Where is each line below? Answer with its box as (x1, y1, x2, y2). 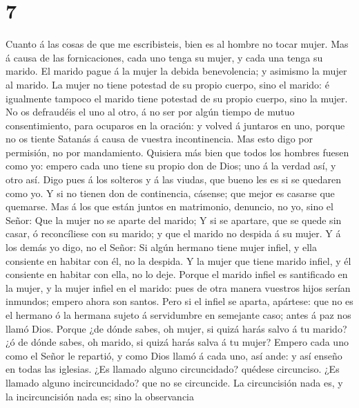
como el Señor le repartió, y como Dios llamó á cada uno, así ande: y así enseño (6, 348, 342, 362)
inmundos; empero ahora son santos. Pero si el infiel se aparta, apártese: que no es (6, 294, 353, 308)
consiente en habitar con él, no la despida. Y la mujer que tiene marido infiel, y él (6, 253, 351, 268)
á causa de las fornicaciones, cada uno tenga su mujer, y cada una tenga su (6, 50, 323, 64)
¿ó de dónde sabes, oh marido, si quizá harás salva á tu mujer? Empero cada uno (6, 335, 349, 349)
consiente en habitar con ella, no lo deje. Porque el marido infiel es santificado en (6, 267, 348, 281)
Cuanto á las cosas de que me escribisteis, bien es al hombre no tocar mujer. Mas (6, 37, 349, 51)
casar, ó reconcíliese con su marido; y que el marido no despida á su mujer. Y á (6, 226, 341, 241)
